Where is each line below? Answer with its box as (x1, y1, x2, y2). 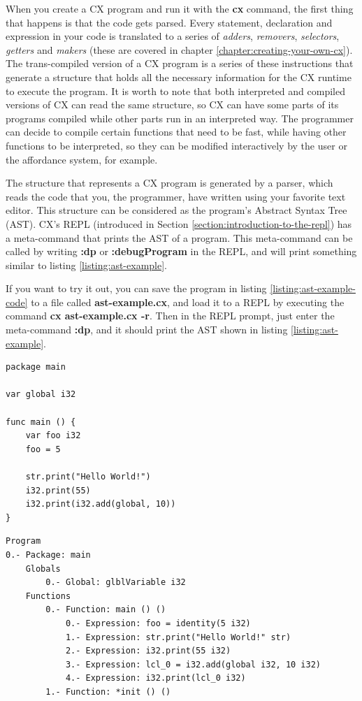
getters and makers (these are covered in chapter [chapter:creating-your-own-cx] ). (6, 42, 353, 57)
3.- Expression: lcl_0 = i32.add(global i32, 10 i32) (65, 659, 321, 670)
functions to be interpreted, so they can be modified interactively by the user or (6, 138, 347, 152)
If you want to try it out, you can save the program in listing (6, 281, 267, 296)
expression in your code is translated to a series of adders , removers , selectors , (6, 29, 340, 43)
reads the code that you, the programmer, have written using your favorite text (6, 189, 346, 203)
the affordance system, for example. (6, 152, 158, 166)
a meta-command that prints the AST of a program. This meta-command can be (6, 230, 353, 245)
